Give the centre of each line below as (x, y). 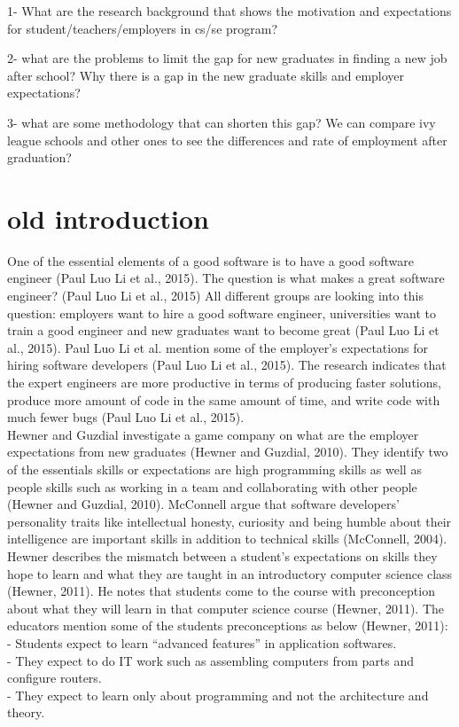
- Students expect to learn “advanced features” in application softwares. (202, 642)
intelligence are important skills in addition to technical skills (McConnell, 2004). (227, 539)
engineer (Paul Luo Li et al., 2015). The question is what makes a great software (226, 278)
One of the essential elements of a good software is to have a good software (210, 260)
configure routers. (54, 678)
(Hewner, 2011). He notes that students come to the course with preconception (221, 591)
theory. (26, 712)
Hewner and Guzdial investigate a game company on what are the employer (213, 434)
